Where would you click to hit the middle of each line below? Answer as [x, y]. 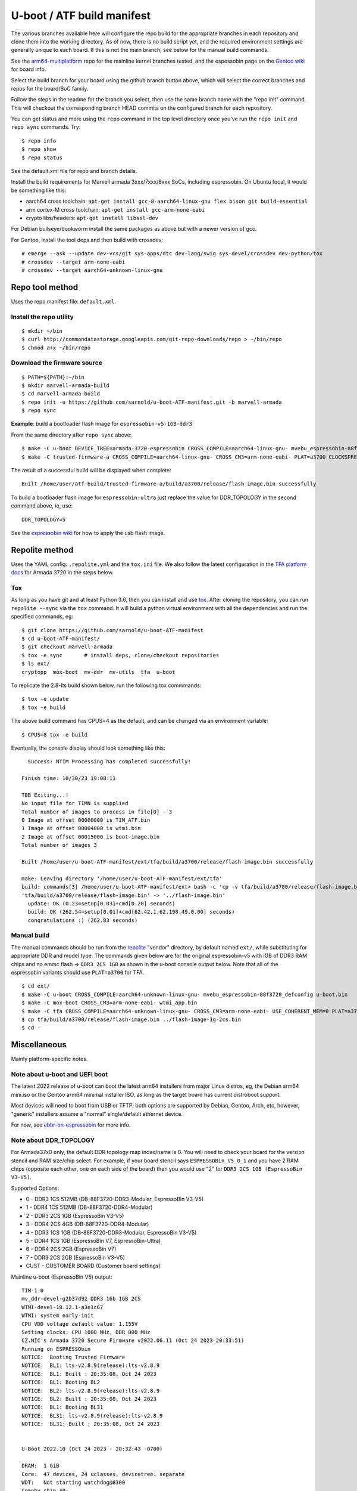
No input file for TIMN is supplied [75, 803]
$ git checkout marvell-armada [67, 647]
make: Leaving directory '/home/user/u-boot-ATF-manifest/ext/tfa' [122, 878]
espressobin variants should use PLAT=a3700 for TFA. [78, 973]
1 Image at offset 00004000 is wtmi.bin [81, 828]
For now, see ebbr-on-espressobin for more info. [71, 1125]
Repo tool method [45, 287]
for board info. [29, 69]
